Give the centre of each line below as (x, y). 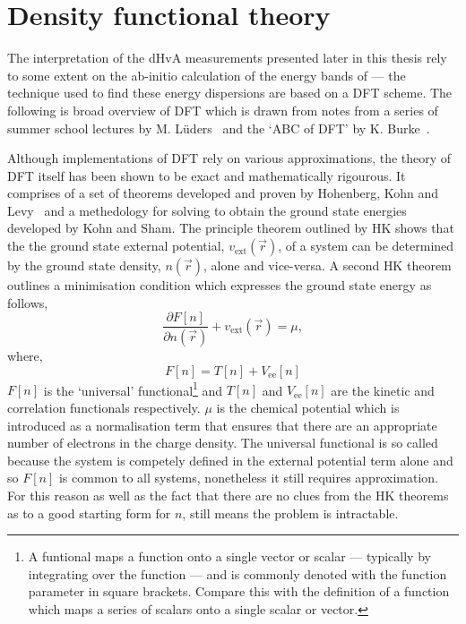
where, (25, 356)
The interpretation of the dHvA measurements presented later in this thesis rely (227, 58)
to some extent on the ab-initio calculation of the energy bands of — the (207, 75)
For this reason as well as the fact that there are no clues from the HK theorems (228, 495)
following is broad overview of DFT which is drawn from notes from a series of (223, 110)
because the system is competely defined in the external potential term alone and (230, 460)
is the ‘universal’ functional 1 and (133, 389)
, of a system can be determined (366, 246)
